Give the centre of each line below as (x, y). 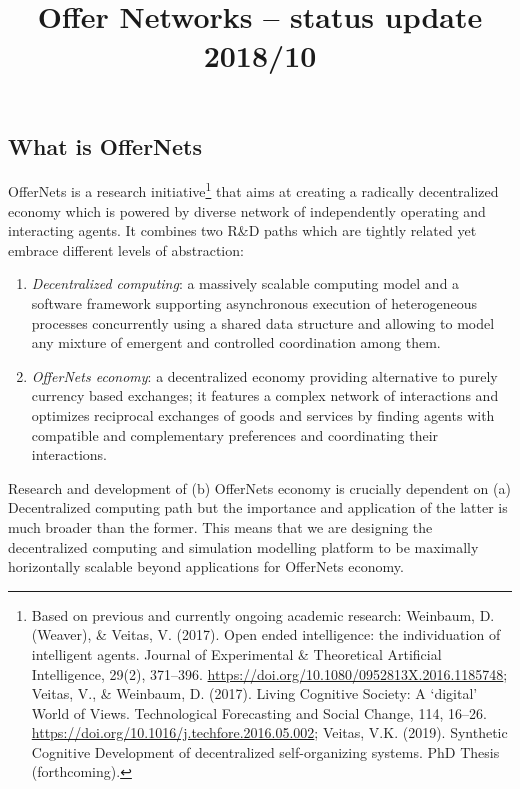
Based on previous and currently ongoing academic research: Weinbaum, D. (263, 614)
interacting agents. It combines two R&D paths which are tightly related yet (242, 230)
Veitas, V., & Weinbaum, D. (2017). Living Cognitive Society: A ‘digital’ (254, 693)
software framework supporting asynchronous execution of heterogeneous (254, 303)
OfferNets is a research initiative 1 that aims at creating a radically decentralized (253, 190)
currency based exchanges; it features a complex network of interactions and (265, 395)
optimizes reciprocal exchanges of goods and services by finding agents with (263, 414)
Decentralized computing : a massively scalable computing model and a (245, 283)
